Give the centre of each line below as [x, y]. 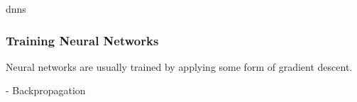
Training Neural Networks [82, 40]
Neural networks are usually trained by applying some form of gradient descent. [179, 66]
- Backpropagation [46, 90]
